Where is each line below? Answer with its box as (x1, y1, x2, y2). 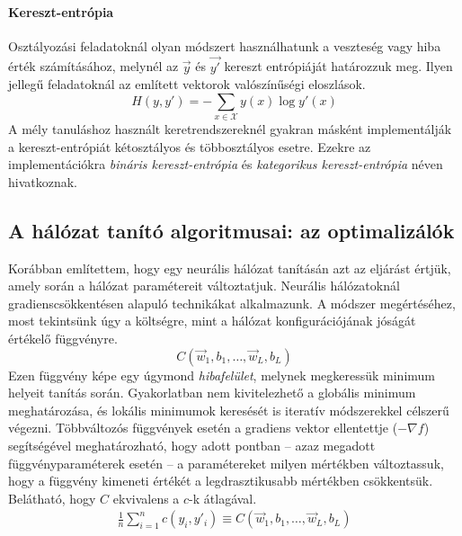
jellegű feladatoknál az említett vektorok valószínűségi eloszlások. (8, 75, 366, 94)
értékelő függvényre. (8, 329, 118, 348)
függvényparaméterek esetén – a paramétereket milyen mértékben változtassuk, (8, 453, 444, 472)
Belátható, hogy (8, 488, 96, 507)
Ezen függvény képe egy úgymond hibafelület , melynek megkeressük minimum (8, 365, 435, 384)
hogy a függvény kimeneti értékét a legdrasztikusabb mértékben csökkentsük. (8, 471, 433, 490)
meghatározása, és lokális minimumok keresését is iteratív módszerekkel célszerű (8, 400, 449, 419)
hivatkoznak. (8, 172, 78, 191)
